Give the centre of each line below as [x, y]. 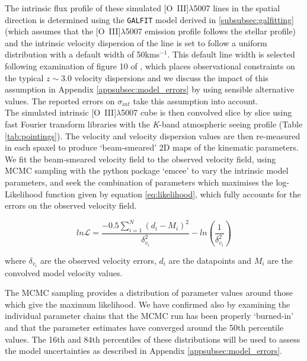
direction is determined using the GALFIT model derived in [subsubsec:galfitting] [150, 19]
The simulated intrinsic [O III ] [61, 112]
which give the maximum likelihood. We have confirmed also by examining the [148, 304]
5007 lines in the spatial [237, 8]
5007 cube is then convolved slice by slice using [207, 112]
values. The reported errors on [60, 100]
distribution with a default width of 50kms [82, 54]
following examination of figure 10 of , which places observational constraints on [150, 66]
